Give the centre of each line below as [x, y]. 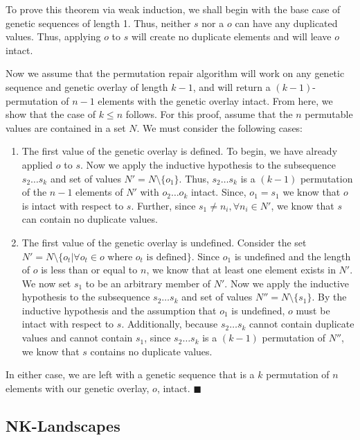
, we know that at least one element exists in [241, 270]
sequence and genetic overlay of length [87, 86]
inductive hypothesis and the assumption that [119, 310]
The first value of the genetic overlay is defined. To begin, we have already [180, 151]
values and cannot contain [77, 338]
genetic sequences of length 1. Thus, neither [98, 23]
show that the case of [51, 114]
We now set [46, 283]
